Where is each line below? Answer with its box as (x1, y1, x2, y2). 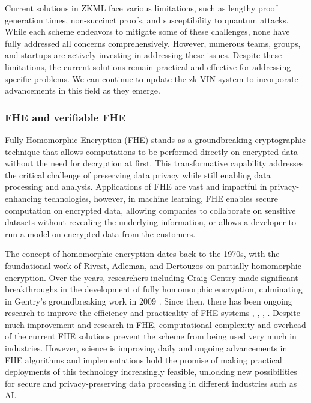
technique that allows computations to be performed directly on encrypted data (5, 145, 298, 157)
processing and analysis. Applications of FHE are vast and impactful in (5, 180, 267, 193)
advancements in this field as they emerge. (5, 84, 160, 97)
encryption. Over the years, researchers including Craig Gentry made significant (5, 271, 298, 283)
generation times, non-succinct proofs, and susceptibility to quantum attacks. (5, 13, 289, 26)
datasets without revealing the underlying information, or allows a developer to (5, 216, 297, 228)
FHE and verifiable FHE (5, 109, 126, 124)
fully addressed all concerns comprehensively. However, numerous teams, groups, (5, 37, 301, 49)
